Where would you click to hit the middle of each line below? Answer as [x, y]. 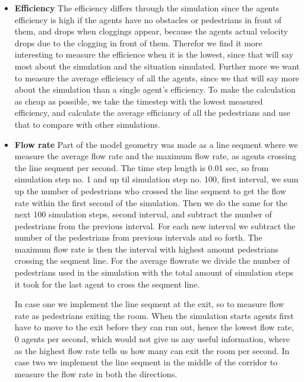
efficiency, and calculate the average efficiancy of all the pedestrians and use [152, 113]
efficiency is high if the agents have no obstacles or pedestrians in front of [148, 19]
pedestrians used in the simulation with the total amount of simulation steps [154, 272]
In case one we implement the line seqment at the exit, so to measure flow [149, 304]
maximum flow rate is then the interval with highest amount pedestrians [146, 249]
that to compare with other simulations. [87, 124]
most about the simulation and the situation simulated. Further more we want [157, 66]
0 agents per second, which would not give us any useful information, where [152, 339]
